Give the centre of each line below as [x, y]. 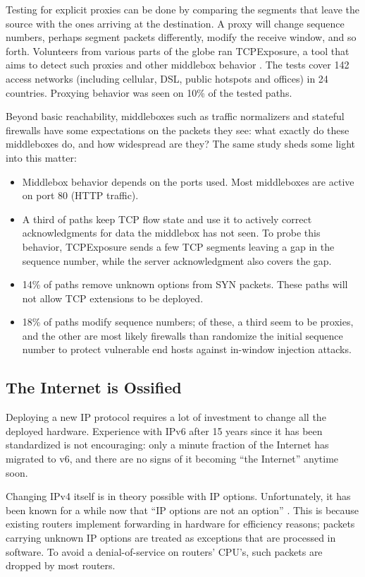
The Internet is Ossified [94, 387]
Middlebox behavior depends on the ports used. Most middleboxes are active [188, 181]
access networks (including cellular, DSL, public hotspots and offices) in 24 [167, 78]
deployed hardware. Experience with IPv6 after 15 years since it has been [164, 430]
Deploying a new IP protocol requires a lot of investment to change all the [166, 417]
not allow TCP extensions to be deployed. [113, 298]
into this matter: [41, 157]
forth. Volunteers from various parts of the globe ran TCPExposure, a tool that [178, 50]
